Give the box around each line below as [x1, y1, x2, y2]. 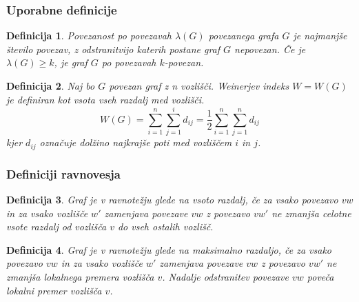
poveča [307, 269, 334, 283]
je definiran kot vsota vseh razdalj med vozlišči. [6, 92, 205, 106]
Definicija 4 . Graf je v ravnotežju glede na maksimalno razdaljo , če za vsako [6, 242, 331, 256]
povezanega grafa [208, 28, 279, 43]
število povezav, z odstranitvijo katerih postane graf [6, 41, 220, 56]
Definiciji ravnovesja [6, 165, 121, 182]
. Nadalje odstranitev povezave [162, 269, 289, 283]
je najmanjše [293, 28, 347, 43]
